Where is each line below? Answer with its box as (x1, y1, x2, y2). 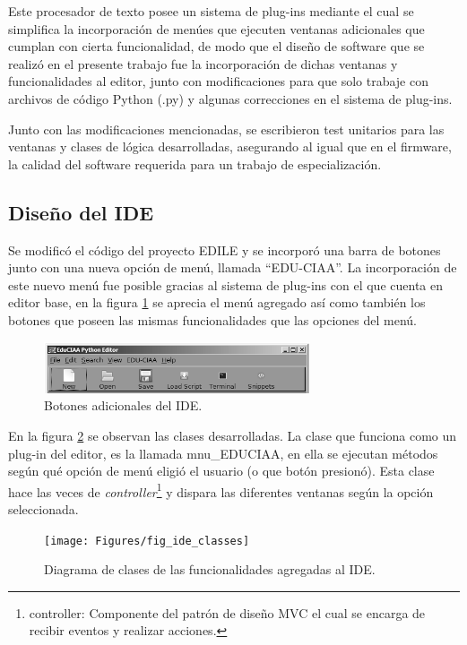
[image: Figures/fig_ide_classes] (44, 534, 250, 547)
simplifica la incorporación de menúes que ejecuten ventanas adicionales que (8, 19, 425, 38)
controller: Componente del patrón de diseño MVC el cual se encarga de (29, 603, 426, 622)
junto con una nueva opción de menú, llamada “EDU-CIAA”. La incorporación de (8, 258, 457, 277)
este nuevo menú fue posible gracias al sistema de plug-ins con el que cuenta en (8, 275, 443, 294)
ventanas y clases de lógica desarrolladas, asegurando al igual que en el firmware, (8, 137, 452, 156)
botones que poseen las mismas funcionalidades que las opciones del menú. (8, 310, 417, 329)
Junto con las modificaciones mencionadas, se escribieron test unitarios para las (8, 119, 445, 138)
